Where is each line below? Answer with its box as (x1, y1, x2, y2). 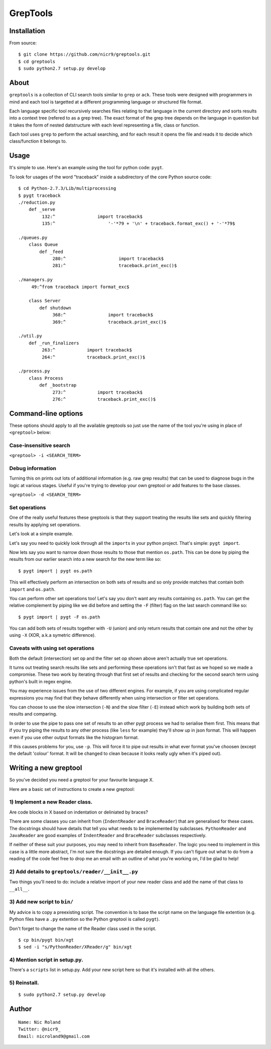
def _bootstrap (39, 382, 77, 388)
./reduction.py (18, 199, 56, 205)
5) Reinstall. (9, 979, 40, 986)
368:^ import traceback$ (52, 312, 153, 318)
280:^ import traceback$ (52, 256, 164, 262)
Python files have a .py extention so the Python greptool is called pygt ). (9, 916, 160, 922)
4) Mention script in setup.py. (9, 957, 83, 964)
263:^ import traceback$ (42, 347, 132, 353)
